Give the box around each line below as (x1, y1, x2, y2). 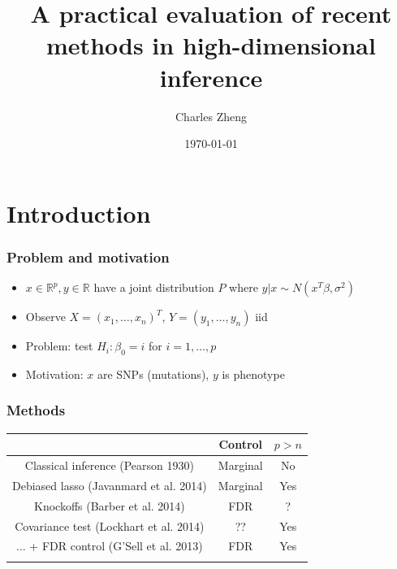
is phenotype (222, 365, 285, 382)
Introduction (6, 196, 151, 229)
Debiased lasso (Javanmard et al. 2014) (12, 476, 207, 493)
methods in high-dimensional (46, 28, 376, 62)
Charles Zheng (175, 107, 247, 124)
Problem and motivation (6, 246, 170, 267)
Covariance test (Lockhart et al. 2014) (15, 517, 205, 534)
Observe (25, 308, 66, 325)
